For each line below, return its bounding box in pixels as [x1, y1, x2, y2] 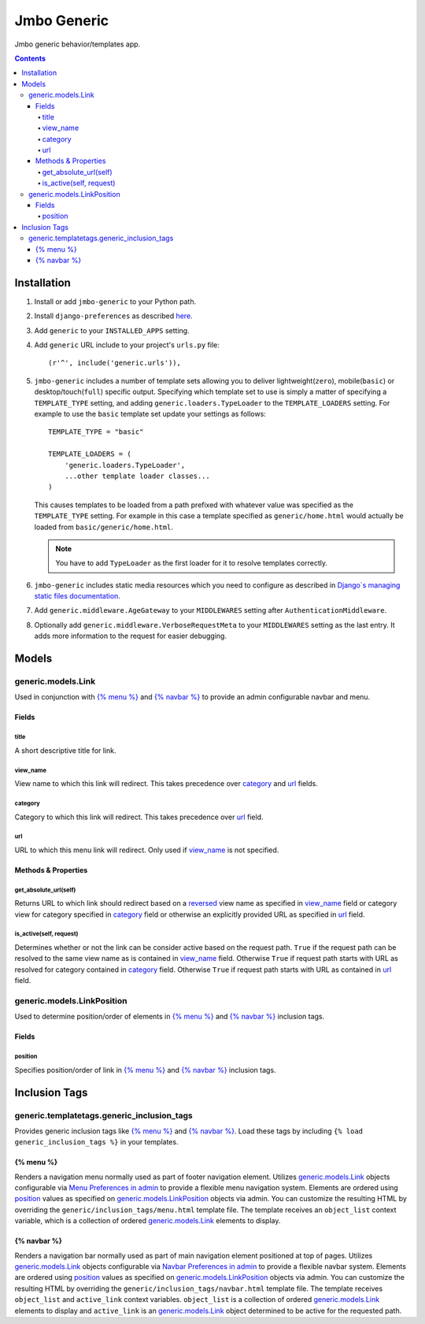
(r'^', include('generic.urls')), [48, 358, 181, 368]
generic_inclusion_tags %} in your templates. [14, 1137, 179, 1147]
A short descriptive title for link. [14, 745, 117, 755]
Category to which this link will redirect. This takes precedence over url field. [14, 812, 264, 821]
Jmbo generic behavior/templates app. [14, 39, 141, 49]
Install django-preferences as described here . [34, 311, 193, 321]
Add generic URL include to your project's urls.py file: [34, 340, 220, 350]
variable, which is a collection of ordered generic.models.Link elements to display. [14, 1216, 281, 1226]
